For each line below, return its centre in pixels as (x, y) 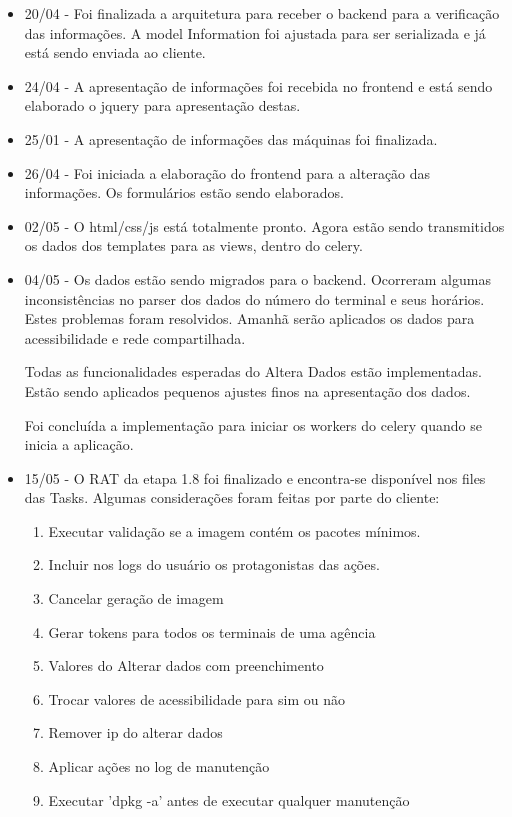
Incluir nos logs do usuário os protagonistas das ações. (214, 564)
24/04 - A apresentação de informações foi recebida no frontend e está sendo (258, 85)
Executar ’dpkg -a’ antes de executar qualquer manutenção (229, 799)
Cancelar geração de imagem (136, 598)
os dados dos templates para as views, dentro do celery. (193, 245)
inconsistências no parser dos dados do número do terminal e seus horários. (254, 298)
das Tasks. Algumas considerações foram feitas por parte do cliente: (232, 497)
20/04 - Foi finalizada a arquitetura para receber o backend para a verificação (262, 13)
